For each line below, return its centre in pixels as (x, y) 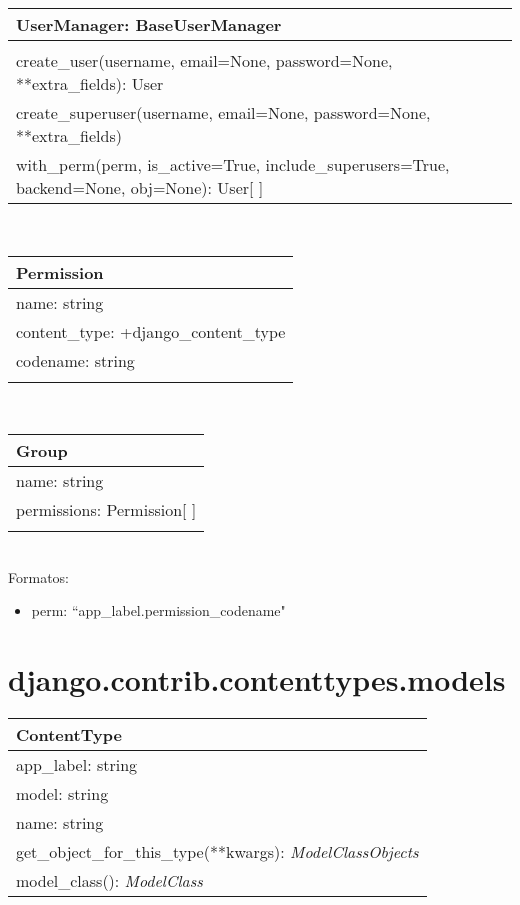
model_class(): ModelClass (109, 881)
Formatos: (38, 576)
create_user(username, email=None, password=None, (204, 60)
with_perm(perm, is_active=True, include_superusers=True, (233, 164)
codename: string (75, 360)
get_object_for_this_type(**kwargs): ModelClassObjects (217, 852)
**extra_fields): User (90, 83)
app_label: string (77, 765)
